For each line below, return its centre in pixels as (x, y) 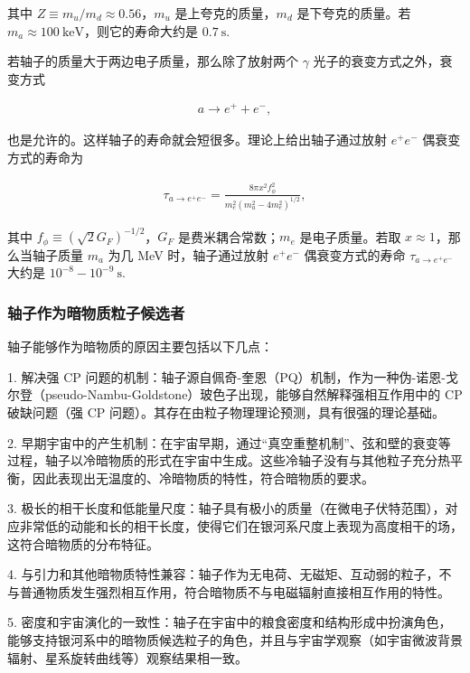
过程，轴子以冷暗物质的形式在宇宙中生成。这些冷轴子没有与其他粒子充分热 (229, 460)
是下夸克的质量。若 (354, 13)
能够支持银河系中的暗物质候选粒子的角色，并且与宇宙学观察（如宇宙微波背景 (235, 639)
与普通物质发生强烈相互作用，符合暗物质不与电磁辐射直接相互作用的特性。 (229, 591)
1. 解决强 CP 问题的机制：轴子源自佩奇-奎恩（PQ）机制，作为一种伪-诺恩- (226, 376)
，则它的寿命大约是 (141, 30)
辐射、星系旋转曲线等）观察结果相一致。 (127, 657)
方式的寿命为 (45, 158)
